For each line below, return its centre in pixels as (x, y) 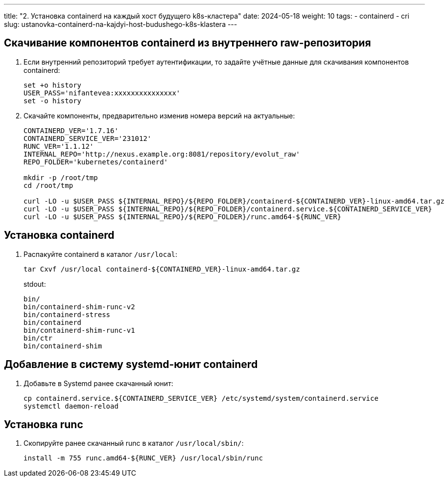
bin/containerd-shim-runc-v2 (79, 307)
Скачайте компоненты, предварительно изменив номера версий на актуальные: (159, 115)
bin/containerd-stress (67, 314)
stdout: (35, 284)
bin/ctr (38, 338)
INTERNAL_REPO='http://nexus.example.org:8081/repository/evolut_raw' (162, 154)
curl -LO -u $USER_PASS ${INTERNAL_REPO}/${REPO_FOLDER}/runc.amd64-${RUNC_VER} (183, 217)
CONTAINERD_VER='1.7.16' (71, 130)
